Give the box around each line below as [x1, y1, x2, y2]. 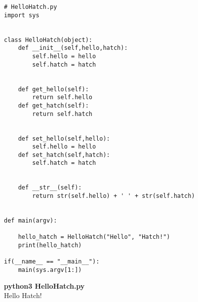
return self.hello [32, 94, 92, 101]
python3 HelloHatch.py [4, 280, 85, 291]
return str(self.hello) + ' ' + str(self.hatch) [32, 192, 195, 200]
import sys [4, 11, 40, 19]
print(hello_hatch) [18, 242, 82, 249]
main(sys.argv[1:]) [18, 266, 82, 273]
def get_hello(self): [18, 85, 89, 93]
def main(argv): [4, 217, 57, 225]
